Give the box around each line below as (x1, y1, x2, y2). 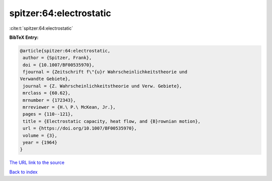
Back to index (9, 169, 38, 175)
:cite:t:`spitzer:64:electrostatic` (9, 25, 73, 31)
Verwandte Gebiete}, (20, 76, 71, 82)
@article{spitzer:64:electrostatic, (20, 48, 111, 53)
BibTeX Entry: (9, 34, 39, 40)
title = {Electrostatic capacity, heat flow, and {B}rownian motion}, (23, 118, 201, 124)
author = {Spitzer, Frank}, (23, 55, 92, 61)
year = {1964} (23, 140, 57, 145)
